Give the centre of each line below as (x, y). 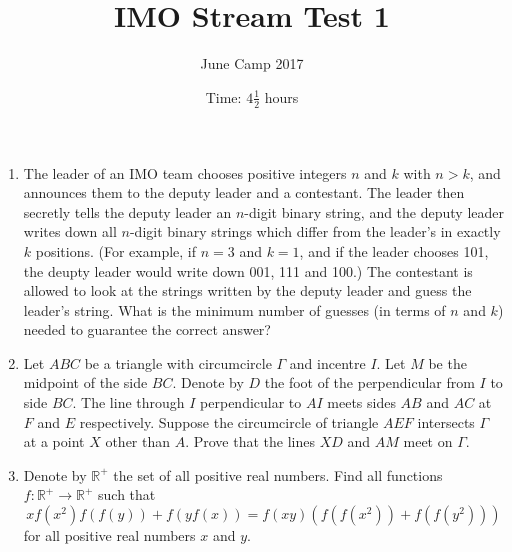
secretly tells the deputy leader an (127, 211)
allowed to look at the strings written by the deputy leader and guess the (247, 290)
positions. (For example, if (115, 250)
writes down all (70, 231)
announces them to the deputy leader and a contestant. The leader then (244, 192)
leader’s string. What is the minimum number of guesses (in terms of (234, 309)
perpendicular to (251, 402)
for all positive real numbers (109, 535)
